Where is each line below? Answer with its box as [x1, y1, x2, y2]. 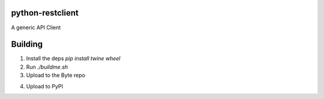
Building [11, 39, 43, 49]
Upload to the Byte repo [26, 72, 85, 79]
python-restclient [11, 8, 79, 18]
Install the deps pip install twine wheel [26, 55, 121, 62]
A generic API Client [11, 24, 61, 31]
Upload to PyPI [26, 82, 63, 89]
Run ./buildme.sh [26, 63, 68, 70]
